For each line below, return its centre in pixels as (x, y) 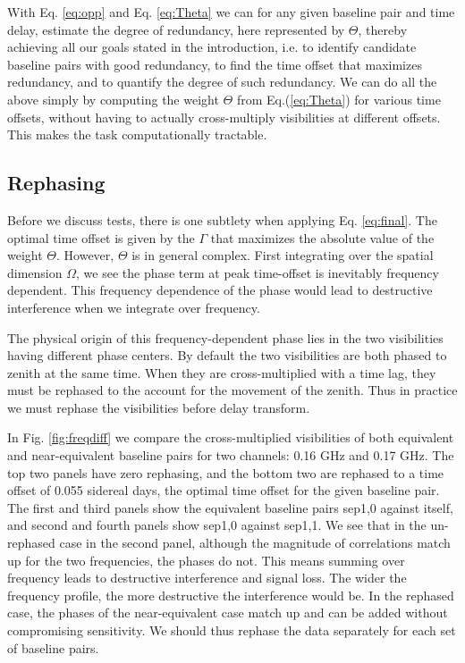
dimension (35, 272)
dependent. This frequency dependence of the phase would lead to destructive (220, 290)
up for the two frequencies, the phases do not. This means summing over (206, 560)
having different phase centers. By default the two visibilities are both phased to (227, 355)
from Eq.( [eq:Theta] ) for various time (338, 99)
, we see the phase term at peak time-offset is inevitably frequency (258, 272)
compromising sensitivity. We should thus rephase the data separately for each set (232, 630)
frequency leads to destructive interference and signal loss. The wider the (207, 578)
